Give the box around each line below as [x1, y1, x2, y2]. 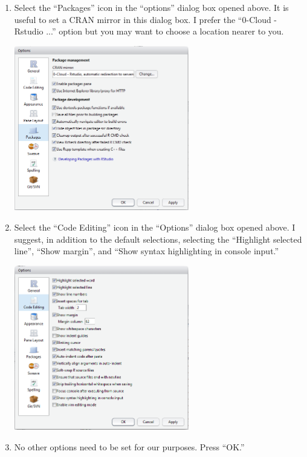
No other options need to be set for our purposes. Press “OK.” [14, 440, 245, 453]
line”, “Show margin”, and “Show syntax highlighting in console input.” [14, 245, 279, 257]
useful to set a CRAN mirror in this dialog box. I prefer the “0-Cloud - [14, 13, 277, 25]
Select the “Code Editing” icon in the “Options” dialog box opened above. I [14, 220, 296, 233]
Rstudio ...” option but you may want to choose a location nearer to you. [14, 25, 284, 38]
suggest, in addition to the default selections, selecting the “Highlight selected [14, 232, 302, 245]
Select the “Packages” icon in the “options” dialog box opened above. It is [14, 1, 289, 13]
